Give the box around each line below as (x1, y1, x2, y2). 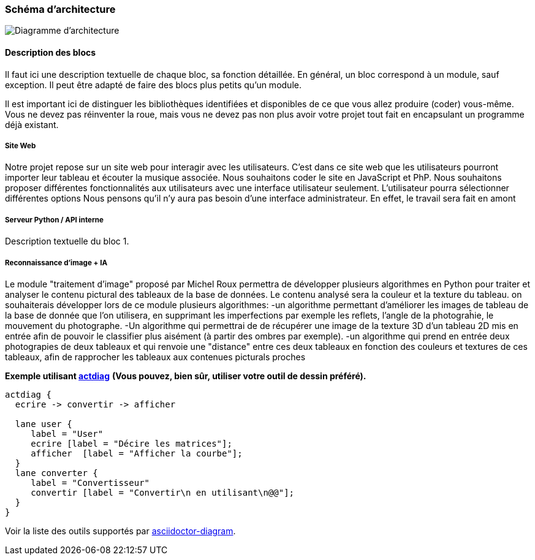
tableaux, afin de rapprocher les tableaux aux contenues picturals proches (5, 351, 306, 362)
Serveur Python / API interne (5, 215, 104, 224)
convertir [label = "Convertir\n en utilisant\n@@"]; (31, 487, 295, 498)
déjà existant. (5, 119, 59, 130)
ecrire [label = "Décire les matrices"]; (31, 438, 232, 448)
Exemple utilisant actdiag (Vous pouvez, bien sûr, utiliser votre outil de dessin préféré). (5, 370, 366, 381)
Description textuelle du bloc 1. (5, 236, 129, 247)
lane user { (15, 418, 72, 429)
